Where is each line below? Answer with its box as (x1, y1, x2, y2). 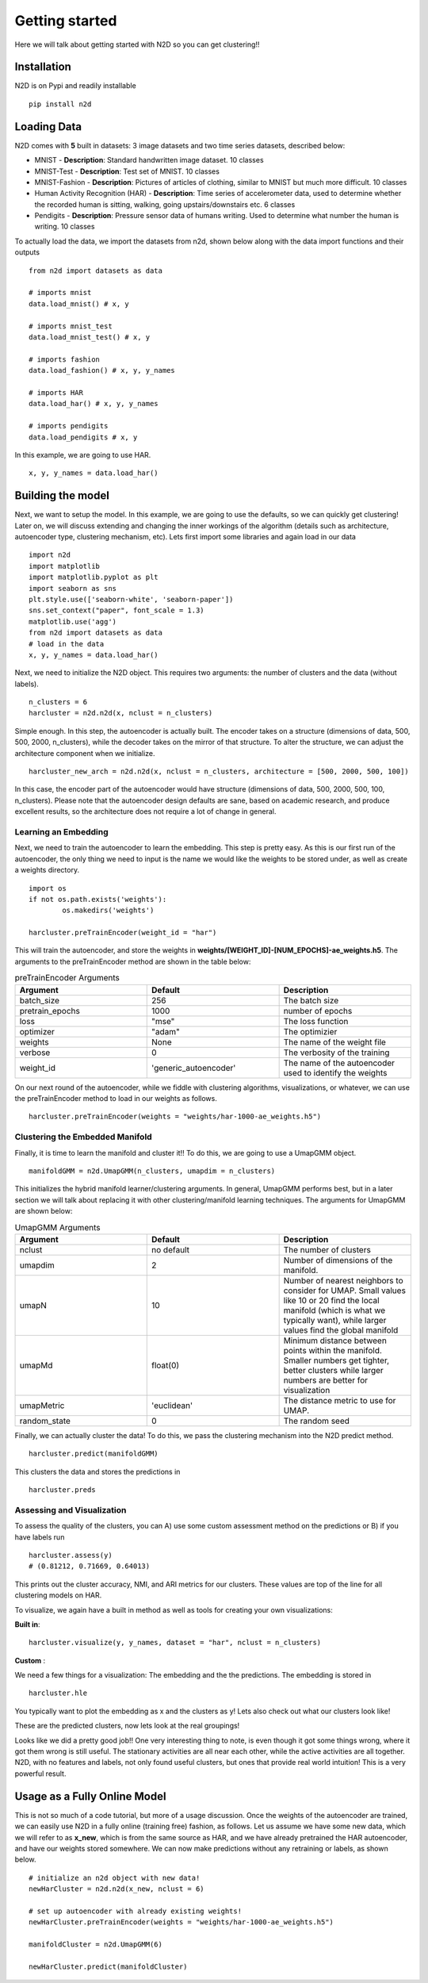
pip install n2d (29, 99, 92, 109)
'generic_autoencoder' (151, 1062, 236, 1073)
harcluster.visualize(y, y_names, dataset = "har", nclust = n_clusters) (29, 1638, 322, 1647)
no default (151, 1244, 190, 1255)
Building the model (14, 489, 110, 503)
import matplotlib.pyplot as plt (29, 573, 159, 582)
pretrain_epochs (19, 1005, 81, 1016)
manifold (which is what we (283, 1305, 386, 1316)
